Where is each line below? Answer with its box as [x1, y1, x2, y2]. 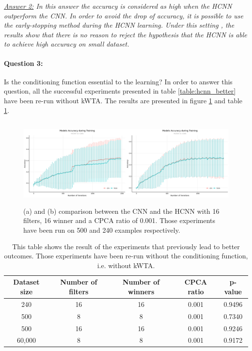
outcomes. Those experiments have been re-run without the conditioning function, [4, 251, 248, 261]
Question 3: [4, 58, 43, 68]
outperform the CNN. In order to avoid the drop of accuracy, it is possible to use [4, 10, 243, 20]
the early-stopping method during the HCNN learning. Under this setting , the [4, 20, 235, 30]
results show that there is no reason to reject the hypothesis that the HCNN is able [4, 29, 247, 39]
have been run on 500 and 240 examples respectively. [23, 225, 180, 235]
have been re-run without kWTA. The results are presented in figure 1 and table [4, 95, 243, 105]
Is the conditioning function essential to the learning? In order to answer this [4, 76, 233, 86]
